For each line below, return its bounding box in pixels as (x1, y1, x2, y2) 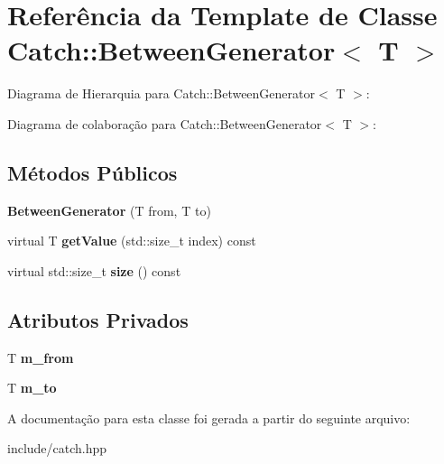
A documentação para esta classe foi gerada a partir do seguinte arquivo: (7, 408, 411, 427)
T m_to (7, 378, 57, 397)
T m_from (7, 348, 74, 367)
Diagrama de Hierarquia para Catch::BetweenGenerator (7, 84, 315, 103)
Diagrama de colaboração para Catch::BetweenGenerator (7, 114, 322, 133)
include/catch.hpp (7, 439, 107, 458)
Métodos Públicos (7, 158, 178, 186)
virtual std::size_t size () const (7, 261, 181, 280)
